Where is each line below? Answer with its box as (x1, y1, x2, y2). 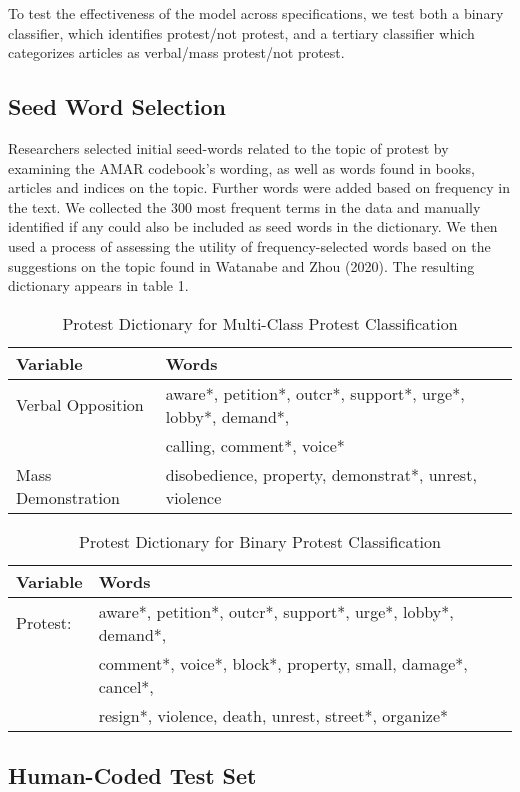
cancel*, (98, 674, 154, 698)
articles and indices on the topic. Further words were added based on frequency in (8, 177, 511, 198)
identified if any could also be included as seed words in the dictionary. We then (8, 216, 498, 237)
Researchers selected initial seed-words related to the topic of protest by (8, 137, 449, 158)
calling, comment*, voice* (165, 433, 345, 457)
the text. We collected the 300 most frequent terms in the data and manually (8, 196, 481, 217)
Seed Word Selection (8, 91, 227, 122)
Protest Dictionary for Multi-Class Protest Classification (62, 311, 458, 335)
